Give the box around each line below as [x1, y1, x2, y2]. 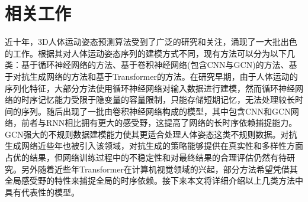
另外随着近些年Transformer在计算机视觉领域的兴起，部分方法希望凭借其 [21, 162, 298, 175]
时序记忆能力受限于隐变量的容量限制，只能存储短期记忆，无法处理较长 [21, 93, 295, 106]
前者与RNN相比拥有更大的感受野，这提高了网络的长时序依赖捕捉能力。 [21, 116, 297, 129]
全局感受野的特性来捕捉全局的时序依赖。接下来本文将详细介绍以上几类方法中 [5, 174, 303, 187]
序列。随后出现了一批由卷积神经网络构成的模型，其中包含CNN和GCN [21, 105, 291, 117]
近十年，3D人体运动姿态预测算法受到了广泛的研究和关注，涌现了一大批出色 [5, 35, 297, 48]
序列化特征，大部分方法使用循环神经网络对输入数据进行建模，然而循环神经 [5, 82, 295, 94]
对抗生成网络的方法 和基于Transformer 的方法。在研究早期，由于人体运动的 [12, 70, 298, 82]
